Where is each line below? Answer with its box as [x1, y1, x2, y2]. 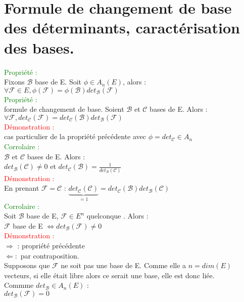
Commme [4, 280, 34, 290]
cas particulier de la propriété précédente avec [4, 131, 147, 142]
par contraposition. [20, 250, 79, 261]
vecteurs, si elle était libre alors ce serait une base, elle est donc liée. [4, 270, 215, 280]
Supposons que [4, 260, 50, 271]
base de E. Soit [34, 76, 82, 87]
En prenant [4, 183, 39, 193]
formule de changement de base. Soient [4, 104, 124, 114]
